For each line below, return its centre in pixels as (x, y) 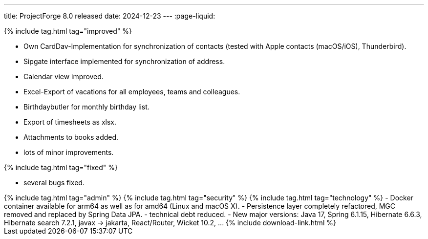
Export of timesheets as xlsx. (70, 122)
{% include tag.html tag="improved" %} (68, 31)
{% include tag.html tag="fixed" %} (61, 167)
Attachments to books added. (71, 137)
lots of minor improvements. (69, 152)
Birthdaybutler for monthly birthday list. (86, 107)
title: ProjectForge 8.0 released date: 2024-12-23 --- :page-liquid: (110, 16)
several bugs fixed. (54, 183)
